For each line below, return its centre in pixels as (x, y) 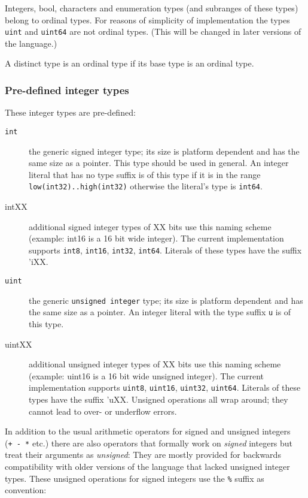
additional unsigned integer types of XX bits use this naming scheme (155, 364)
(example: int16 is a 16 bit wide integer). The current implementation (156, 238)
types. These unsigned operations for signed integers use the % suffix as (135, 478)
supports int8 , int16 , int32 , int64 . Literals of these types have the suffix (165, 250)
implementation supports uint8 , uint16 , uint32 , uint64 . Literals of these (165, 387)
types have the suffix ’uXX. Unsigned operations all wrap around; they (158, 399)
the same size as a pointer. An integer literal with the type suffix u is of (160, 312)
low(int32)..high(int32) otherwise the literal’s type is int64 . (146, 186)
